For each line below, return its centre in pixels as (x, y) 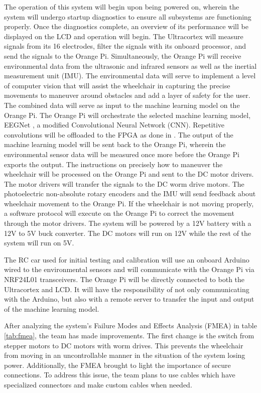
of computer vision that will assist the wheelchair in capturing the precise (117, 85)
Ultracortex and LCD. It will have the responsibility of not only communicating (127, 289)
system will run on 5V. (39, 243)
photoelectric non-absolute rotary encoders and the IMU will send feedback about (130, 193)
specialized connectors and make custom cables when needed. (98, 384)
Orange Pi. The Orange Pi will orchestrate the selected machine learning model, (127, 115)
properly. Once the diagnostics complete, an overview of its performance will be (126, 26)
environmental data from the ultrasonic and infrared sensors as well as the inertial (130, 65)
